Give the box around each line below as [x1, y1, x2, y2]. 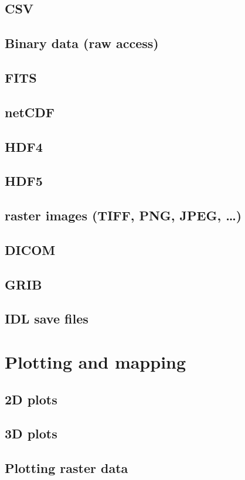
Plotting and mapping [5, 350, 186, 373]
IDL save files [5, 309, 89, 328]
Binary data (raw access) [5, 34, 159, 52]
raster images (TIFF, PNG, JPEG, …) [5, 206, 242, 224]
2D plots [5, 390, 57, 408]
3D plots [5, 424, 57, 442]
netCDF [5, 103, 55, 121]
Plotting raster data [5, 459, 128, 477]
